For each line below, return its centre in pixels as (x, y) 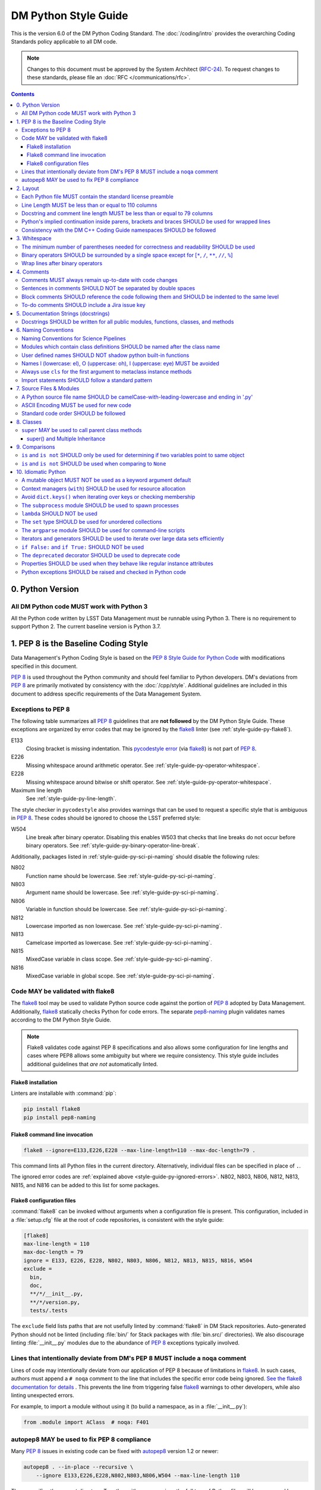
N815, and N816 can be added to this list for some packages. (85, 1185)
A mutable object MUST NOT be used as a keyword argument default (106, 480)
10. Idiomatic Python (41, 472)
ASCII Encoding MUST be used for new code (77, 405)
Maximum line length (37, 790)
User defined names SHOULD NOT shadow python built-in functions (106, 355)
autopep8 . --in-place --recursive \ (78, 1467)
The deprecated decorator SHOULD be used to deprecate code (101, 555)
